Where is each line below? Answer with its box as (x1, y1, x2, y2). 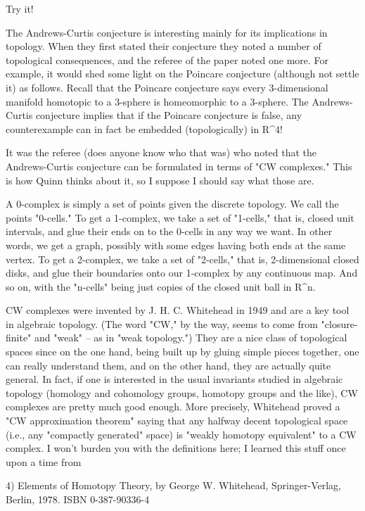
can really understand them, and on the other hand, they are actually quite (6, 358, 331, 372)
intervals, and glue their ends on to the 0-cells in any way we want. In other (6, 224, 333, 239)
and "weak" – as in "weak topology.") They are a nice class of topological (34, 330, 347, 345)
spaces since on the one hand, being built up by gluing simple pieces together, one (6, 344, 359, 359)
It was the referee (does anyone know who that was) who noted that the (6, 145, 317, 160)
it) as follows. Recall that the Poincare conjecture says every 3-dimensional (6, 80, 328, 94)
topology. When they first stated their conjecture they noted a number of (6, 39, 321, 53)
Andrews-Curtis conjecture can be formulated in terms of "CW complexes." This (6, 158, 352, 173)
